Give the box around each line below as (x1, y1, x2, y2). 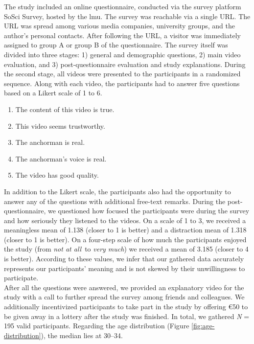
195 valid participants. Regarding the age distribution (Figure (4, 321, 189, 331)
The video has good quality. (15, 170, 99, 180)
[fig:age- (191, 321, 215, 331)
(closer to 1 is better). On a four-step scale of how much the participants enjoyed (4, 234, 247, 244)
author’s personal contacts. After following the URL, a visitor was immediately (4, 30, 241, 40)
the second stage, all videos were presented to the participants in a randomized (4, 69, 241, 79)
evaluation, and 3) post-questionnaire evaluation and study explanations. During (4, 59, 246, 69)
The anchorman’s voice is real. (15, 153, 107, 163)
